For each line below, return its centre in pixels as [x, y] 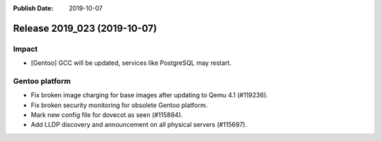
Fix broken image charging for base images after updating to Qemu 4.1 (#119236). [149, 95]
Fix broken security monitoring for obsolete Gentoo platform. [119, 105]
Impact [25, 49]
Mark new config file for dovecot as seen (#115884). [107, 115]
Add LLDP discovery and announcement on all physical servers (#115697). [139, 125]
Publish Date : [33, 8]
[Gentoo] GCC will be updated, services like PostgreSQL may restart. [131, 63]
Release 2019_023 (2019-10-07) [85, 28]
